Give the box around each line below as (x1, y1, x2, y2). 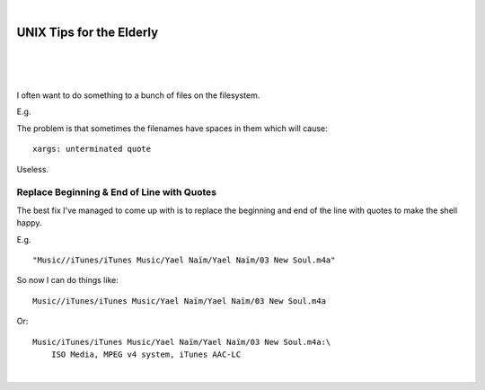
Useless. (16, 164, 49, 174)
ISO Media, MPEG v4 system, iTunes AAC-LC (50, 349, 242, 359)
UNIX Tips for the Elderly (16, 24, 159, 40)
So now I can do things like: (16, 275, 119, 286)
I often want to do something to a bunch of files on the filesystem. (16, 90, 260, 101)
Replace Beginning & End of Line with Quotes (16, 186, 217, 199)
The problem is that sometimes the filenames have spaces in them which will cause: (16, 122, 328, 134)
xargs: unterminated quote (32, 144, 152, 155)
